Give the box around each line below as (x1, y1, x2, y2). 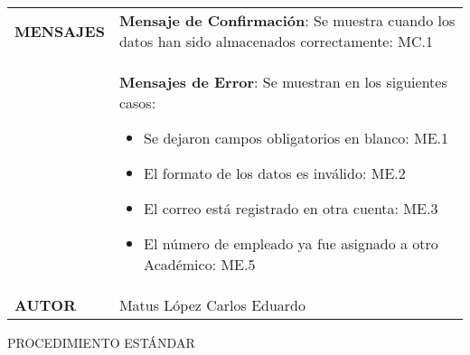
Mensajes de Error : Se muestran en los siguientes (118, 71, 447, 92)
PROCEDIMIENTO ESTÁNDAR (7, 333, 195, 351)
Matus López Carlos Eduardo (118, 294, 305, 315)
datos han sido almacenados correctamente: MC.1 (118, 31, 433, 51)
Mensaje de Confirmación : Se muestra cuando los (118, 10, 456, 31)
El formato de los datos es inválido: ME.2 (144, 163, 406, 183)
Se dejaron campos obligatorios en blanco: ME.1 (144, 127, 449, 148)
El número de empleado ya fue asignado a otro (144, 233, 438, 254)
